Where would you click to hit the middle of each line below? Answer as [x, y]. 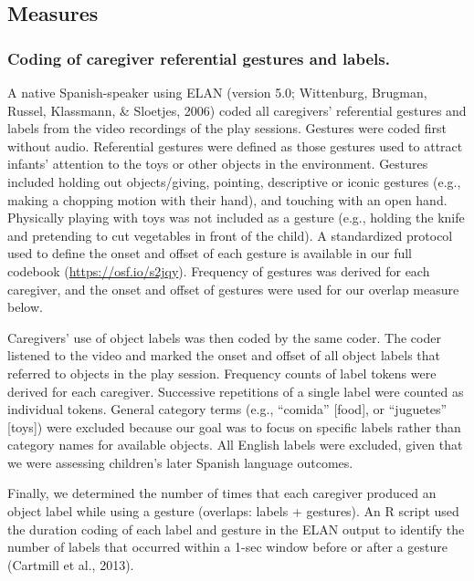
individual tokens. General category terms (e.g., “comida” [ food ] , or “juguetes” [227, 409]
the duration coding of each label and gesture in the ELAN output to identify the [236, 529]
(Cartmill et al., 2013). [71, 564]
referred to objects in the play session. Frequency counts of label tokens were [222, 373]
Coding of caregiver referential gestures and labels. [199, 58]
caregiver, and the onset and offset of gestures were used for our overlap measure [233, 289]
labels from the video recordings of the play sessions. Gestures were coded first [227, 128]
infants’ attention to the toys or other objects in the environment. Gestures [218, 164]
